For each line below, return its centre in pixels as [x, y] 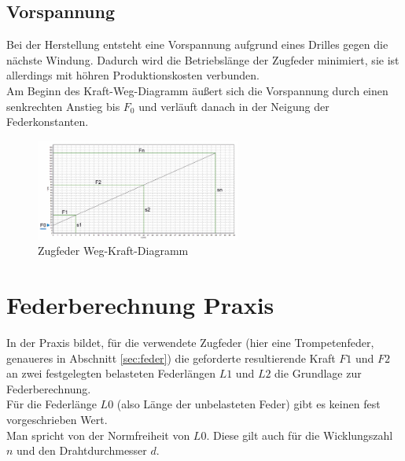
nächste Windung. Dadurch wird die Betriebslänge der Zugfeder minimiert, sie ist [203, 59]
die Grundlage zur [318, 373]
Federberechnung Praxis [140, 305]
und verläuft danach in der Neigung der [234, 106]
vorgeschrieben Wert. [57, 419]
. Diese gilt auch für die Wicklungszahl [300, 435]
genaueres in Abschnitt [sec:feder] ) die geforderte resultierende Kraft [171, 358]
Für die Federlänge [52, 404]
